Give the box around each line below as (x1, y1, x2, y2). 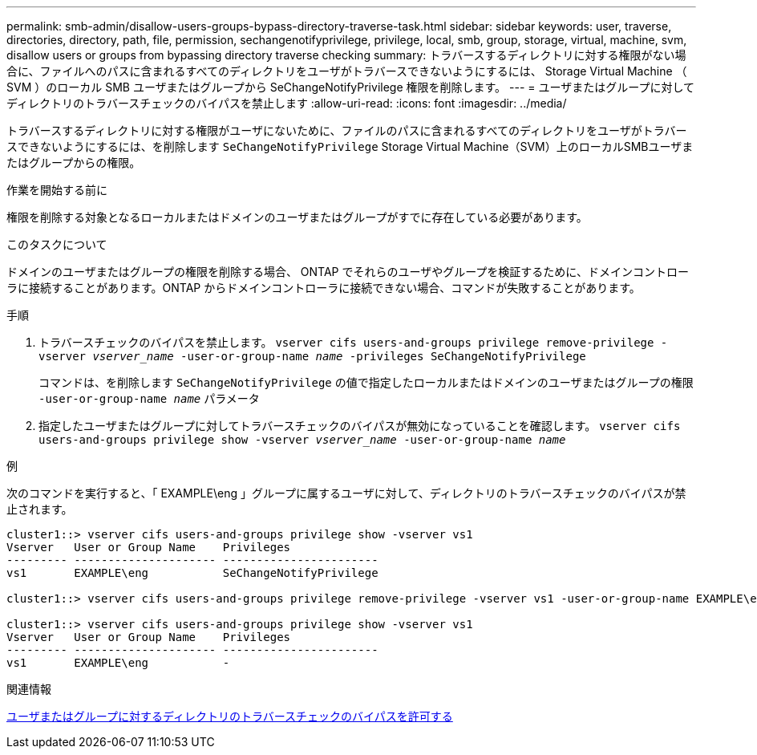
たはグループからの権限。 (6, 156, 141, 169)
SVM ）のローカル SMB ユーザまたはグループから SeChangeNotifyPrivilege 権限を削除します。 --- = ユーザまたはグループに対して (6, 80, 694, 94)
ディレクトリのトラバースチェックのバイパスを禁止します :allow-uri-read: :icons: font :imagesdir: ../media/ (6, 96, 567, 110)
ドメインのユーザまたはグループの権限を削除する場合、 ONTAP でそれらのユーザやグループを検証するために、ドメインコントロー (6, 265, 689, 278)
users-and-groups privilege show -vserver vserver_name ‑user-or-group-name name (38, 433, 566, 446)
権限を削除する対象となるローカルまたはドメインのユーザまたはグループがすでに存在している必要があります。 (6, 210, 588, 224)
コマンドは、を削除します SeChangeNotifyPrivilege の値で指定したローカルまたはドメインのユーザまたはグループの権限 (38, 375, 694, 389)
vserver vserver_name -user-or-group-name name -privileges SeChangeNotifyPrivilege (38, 350, 586, 363)
